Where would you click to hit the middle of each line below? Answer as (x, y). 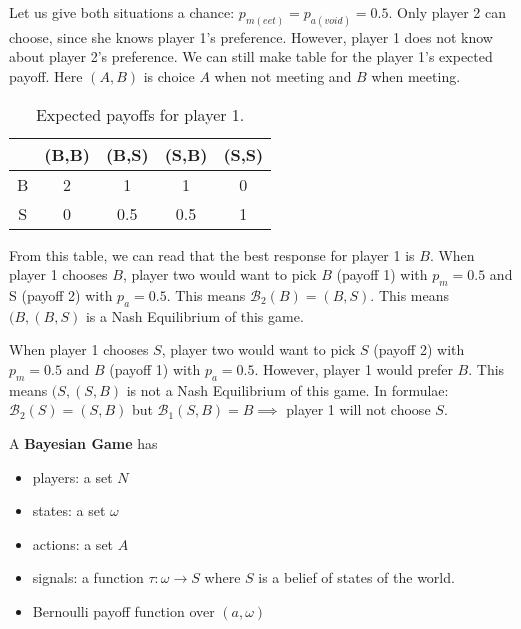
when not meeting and (283, 76)
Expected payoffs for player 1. (140, 114)
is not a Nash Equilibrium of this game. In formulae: (287, 389)
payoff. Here (46, 76)
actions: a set (73, 543)
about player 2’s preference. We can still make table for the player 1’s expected (251, 56)
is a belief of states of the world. (356, 577)
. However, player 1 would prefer (353, 369)
